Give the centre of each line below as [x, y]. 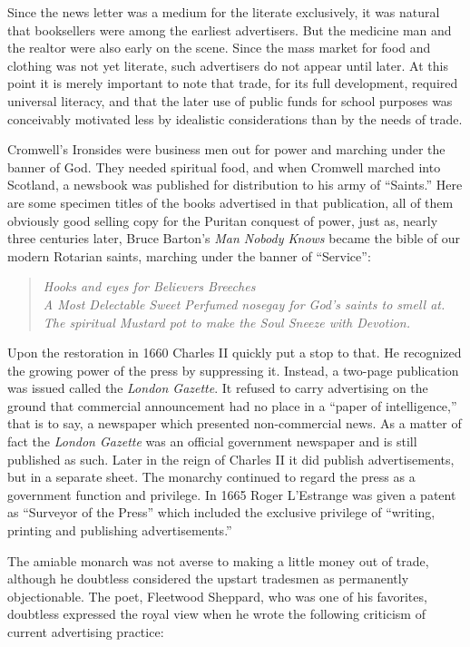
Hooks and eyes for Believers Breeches [149, 286]
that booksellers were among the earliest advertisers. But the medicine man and [230, 29]
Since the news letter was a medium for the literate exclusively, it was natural [224, 12]
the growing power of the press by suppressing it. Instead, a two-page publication [233, 370]
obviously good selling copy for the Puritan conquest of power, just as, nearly [223, 220]
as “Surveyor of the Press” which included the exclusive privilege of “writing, [221, 512]
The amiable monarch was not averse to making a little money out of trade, [218, 560]
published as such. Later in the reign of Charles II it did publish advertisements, [231, 459]
